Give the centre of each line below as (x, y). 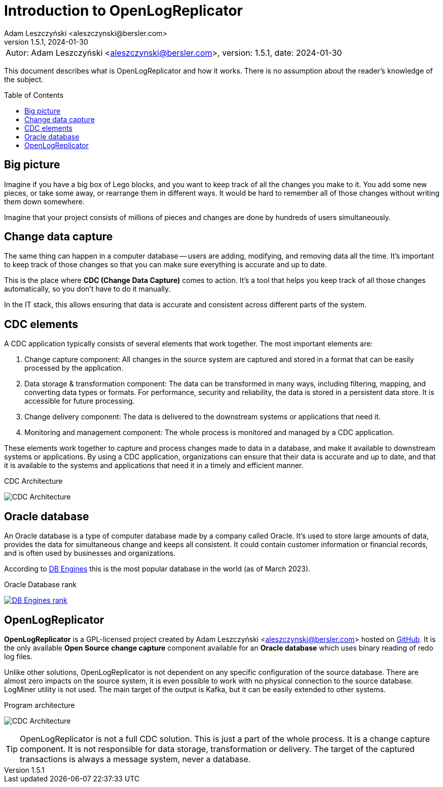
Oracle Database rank (40, 585)
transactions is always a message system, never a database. (135, 759)
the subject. (24, 79)
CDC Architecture (33, 481)
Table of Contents (34, 95)
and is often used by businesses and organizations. (90, 553)
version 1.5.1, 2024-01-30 (46, 42)
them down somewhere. (44, 201)
